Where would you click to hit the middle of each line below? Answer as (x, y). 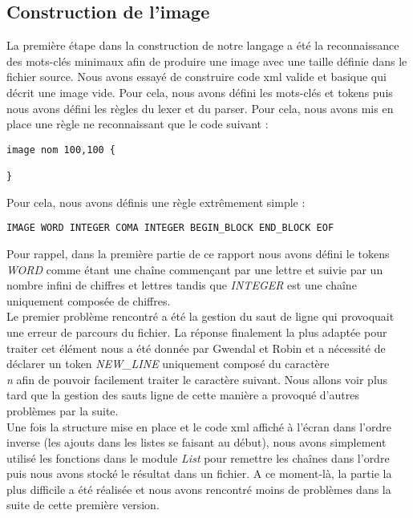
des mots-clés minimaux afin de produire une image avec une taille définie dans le (207, 61)
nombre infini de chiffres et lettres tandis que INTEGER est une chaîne (182, 285)
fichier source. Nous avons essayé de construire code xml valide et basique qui (196, 77)
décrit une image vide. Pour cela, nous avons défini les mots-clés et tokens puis (200, 92)
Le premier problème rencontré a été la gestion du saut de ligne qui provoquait (200, 316)
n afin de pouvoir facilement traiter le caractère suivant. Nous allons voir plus (197, 379)
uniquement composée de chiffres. (89, 300)
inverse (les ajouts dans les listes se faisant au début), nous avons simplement (196, 442)
